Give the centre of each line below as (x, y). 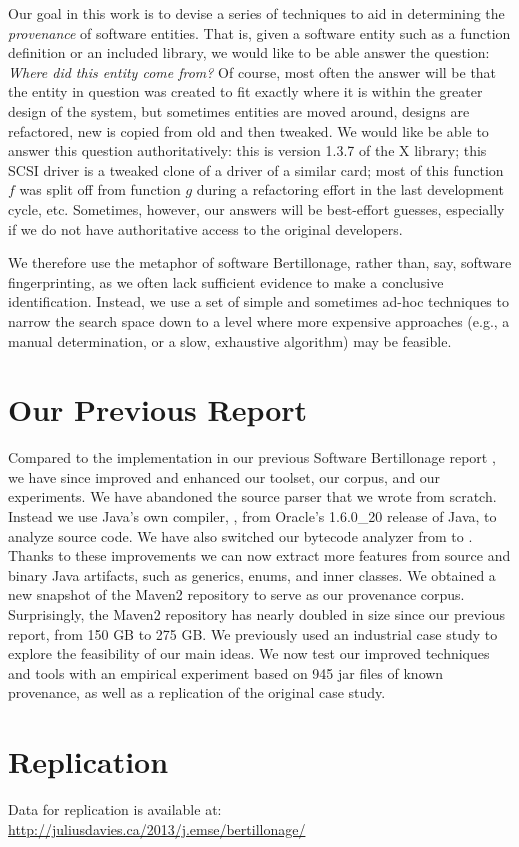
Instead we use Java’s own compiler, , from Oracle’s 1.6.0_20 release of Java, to (252, 516)
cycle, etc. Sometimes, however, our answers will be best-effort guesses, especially (256, 208)
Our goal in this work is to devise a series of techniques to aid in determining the (256, 13)
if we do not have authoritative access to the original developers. (205, 228)
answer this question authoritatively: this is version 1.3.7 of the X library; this (247, 150)
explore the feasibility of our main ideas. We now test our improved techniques (249, 653)
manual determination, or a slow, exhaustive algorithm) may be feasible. (230, 340)
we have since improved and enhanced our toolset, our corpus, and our (224, 476)
